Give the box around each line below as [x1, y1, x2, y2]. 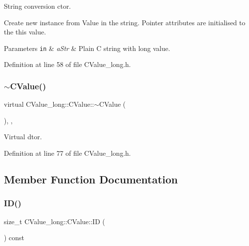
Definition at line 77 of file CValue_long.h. [4, 148, 131, 158]
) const [4, 232, 25, 243]
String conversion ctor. [4, 1, 71, 11]
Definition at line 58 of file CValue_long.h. [4, 59, 131, 69]
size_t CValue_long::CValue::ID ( [4, 216, 105, 226]
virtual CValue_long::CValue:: [4, 99, 94, 109]
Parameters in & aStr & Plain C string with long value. [4, 43, 171, 53]
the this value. [4, 27, 46, 37]
